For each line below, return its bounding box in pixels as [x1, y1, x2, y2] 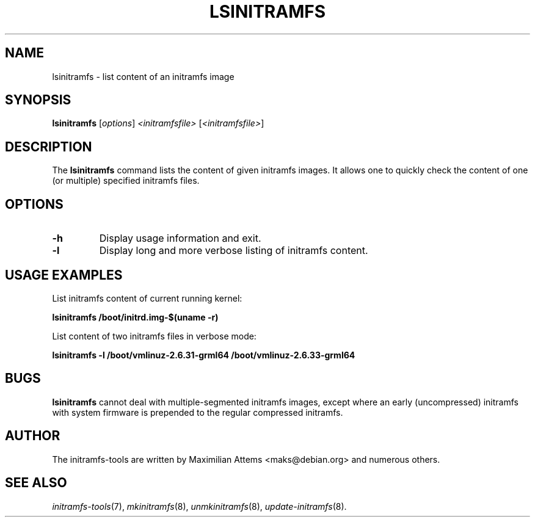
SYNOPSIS [5, 92, 71, 108]
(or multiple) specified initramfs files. [52, 175, 200, 186]
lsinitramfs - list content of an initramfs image [52, 71, 235, 82]
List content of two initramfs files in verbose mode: [52, 330, 257, 341]
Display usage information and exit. [99, 232, 261, 245]
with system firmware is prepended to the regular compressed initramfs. [52, 407, 343, 418]
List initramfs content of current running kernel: [52, 292, 242, 303]
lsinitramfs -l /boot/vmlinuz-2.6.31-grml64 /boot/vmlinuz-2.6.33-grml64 [52, 349, 355, 360]
